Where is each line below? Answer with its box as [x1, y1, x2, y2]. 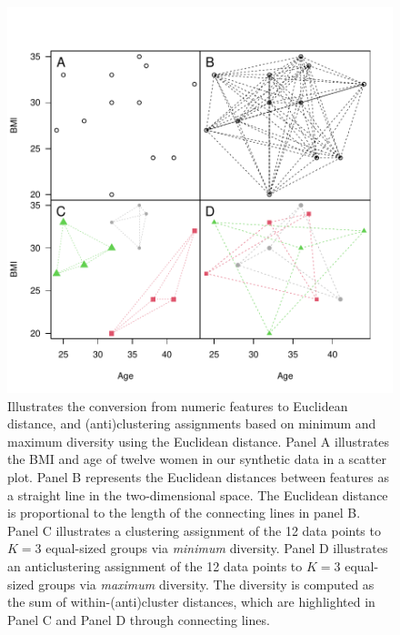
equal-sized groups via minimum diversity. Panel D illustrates [45, 539, 388, 558]
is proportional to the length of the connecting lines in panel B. [7, 503, 361, 522]
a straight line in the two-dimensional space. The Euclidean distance [7, 485, 388, 504]
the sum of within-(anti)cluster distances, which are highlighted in [7, 592, 375, 611]
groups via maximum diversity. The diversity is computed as [38, 574, 375, 593]
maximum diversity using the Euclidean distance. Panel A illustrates [7, 431, 390, 450]
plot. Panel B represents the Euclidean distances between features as [7, 467, 389, 486]
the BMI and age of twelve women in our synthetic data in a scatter [7, 449, 386, 469]
